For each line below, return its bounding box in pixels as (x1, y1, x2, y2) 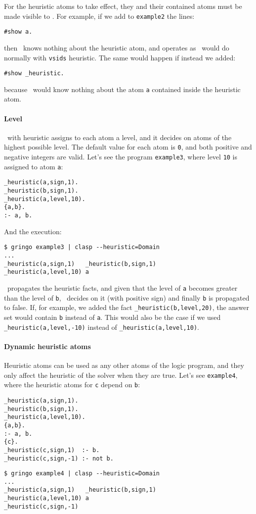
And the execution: (4, 226, 62, 236)
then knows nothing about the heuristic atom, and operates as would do (4, 42, 229, 52)
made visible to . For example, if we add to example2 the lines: (4, 10, 195, 21)
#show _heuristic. (4, 70, 64, 77)
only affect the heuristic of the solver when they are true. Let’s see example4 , (4, 369, 238, 380)
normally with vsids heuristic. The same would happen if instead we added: (4, 52, 236, 62)
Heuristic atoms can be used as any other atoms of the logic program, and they (4, 360, 244, 370)
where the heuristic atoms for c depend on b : (4, 379, 140, 390)
